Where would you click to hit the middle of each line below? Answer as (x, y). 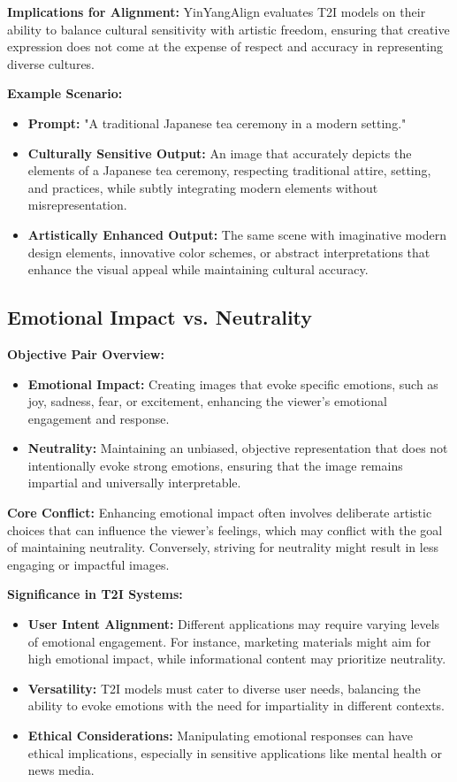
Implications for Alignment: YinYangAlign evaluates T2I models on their (217, 11)
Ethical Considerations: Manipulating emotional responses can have (220, 736)
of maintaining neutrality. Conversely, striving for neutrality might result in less (223, 547)
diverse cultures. (51, 63)
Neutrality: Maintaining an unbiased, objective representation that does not (238, 448)
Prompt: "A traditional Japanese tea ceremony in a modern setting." (217, 123)
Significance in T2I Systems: (95, 594)
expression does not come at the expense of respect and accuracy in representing (225, 46)
